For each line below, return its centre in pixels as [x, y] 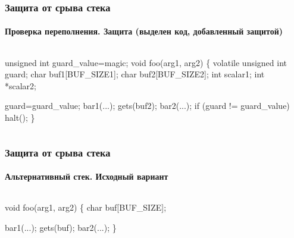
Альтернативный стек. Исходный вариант [87, 176]
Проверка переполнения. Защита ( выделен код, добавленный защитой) [144, 31]
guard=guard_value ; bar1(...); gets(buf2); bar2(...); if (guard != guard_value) [147, 106]
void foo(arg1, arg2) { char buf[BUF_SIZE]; [86, 207]
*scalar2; [21, 85]
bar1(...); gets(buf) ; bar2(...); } [61, 227]
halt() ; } [20, 118]
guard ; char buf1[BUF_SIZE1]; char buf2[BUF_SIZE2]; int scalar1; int [135, 74]
